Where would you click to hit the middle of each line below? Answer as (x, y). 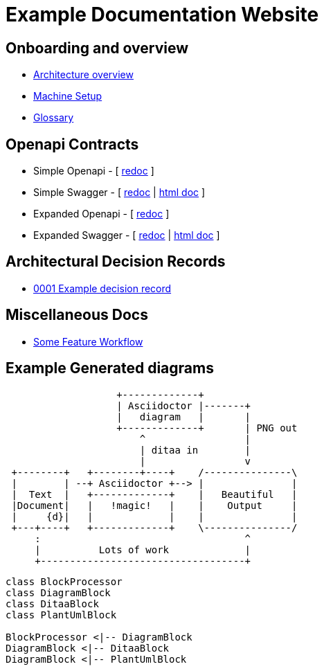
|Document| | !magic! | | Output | (154, 505)
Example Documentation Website (162, 15)
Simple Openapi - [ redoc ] (94, 171)
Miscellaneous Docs (77, 315)
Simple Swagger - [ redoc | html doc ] (119, 193)
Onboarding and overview (97, 48)
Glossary (54, 118)
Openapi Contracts (72, 144)
